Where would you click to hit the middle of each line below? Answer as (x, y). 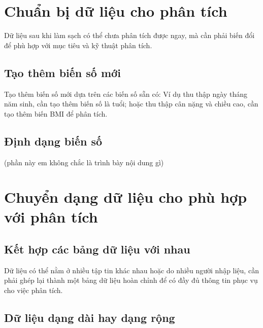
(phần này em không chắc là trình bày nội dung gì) (84, 162)
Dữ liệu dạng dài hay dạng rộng (90, 318)
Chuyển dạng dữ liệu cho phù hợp (126, 197)
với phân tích (51, 217)
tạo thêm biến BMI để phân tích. (56, 113)
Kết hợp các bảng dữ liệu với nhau (97, 249)
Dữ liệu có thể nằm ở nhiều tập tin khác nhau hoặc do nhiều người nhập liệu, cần (131, 270)
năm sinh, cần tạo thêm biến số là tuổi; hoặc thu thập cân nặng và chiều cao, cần (131, 104)
